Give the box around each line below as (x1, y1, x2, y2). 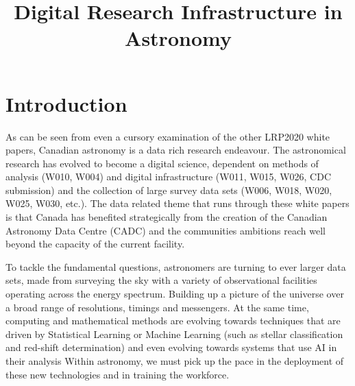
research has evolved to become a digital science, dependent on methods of (5, 156, 319, 170)
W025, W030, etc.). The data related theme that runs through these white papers (5, 196, 350, 210)
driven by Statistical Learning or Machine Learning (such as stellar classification (5, 326, 343, 341)
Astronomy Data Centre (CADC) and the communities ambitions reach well (5, 223, 326, 237)
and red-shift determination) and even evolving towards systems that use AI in (5, 340, 337, 354)
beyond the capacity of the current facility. (5, 237, 185, 251)
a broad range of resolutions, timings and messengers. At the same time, (5, 300, 309, 314)
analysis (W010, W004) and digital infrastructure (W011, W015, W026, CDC (5, 169, 332, 184)
